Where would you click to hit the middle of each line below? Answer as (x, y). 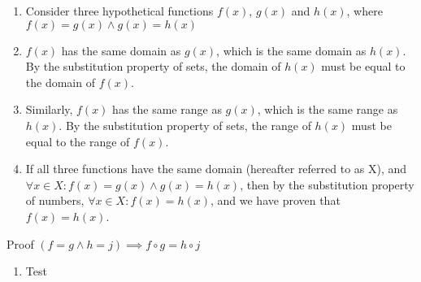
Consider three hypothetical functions (119, 11)
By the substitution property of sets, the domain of (153, 66)
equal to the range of (78, 141)
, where (365, 11)
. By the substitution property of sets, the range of (185, 125)
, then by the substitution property (327, 184)
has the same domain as (121, 50)
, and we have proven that (275, 200)
